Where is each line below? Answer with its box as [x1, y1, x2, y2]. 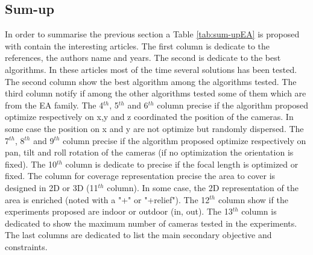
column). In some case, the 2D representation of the [107, 181, 299, 194]
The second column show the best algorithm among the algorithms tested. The [5, 75, 297, 87]
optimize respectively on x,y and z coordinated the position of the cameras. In [5, 110, 294, 123]
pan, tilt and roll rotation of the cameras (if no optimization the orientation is [5, 146, 294, 159]
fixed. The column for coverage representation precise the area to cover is [5, 169, 276, 182]
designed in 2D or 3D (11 [5, 181, 98, 194]
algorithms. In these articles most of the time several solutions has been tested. [5, 63, 297, 75]
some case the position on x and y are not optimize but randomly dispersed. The [5, 122, 304, 134]
